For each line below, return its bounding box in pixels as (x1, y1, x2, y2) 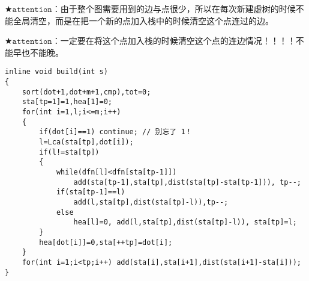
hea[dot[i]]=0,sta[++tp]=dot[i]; (39, 238, 173, 247)
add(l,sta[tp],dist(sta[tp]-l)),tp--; (73, 197, 229, 206)
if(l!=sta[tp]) (39, 147, 100, 156)
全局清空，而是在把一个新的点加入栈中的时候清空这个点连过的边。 (13, 14, 274, 26)
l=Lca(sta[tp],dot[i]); (39, 137, 134, 146)
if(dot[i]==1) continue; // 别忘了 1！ (39, 128, 193, 137)
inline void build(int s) (5, 67, 108, 76)
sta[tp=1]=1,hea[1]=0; (22, 97, 112, 107)
